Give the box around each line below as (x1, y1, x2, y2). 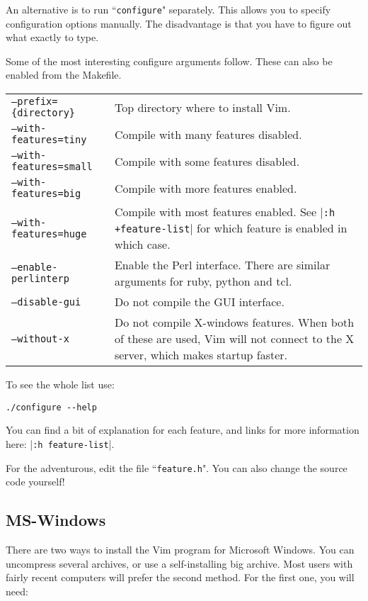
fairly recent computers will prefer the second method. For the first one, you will (6, 570, 355, 585)
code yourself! (6, 474, 65, 489)
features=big (11, 188, 81, 200)
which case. (114, 236, 171, 253)
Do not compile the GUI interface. (114, 293, 284, 310)
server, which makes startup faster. (114, 347, 288, 364)
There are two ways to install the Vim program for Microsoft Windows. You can (6, 541, 355, 556)
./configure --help (6, 402, 97, 412)
